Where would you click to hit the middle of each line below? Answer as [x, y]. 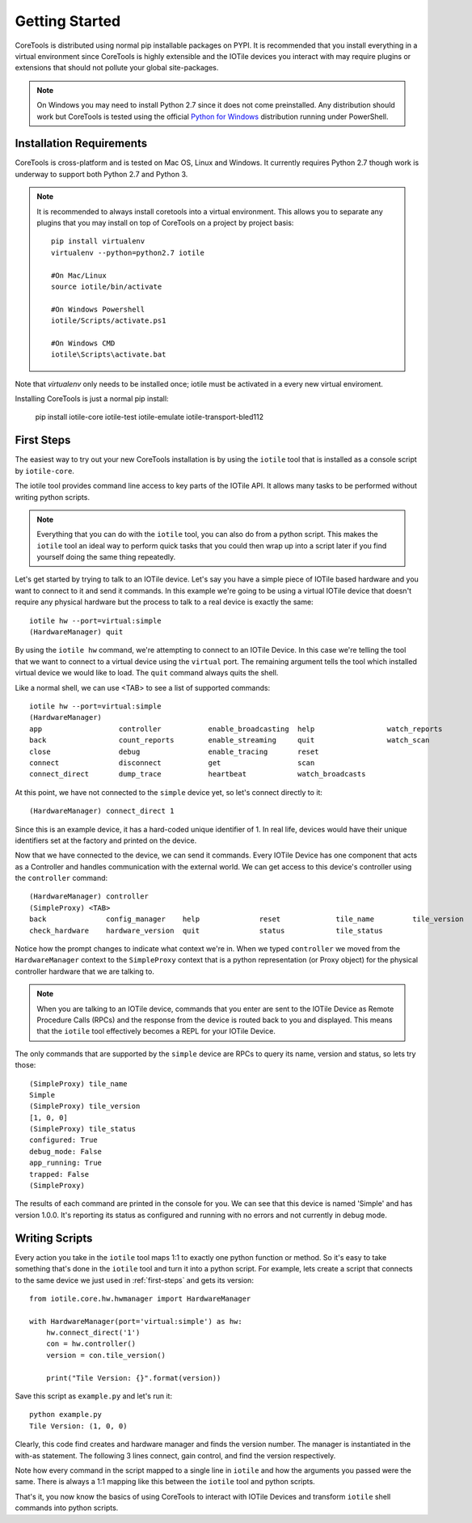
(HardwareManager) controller [89, 897]
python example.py [66, 1415]
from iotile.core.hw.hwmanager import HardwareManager [140, 1299]
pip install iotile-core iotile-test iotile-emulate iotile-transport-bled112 [150, 417]
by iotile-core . [44, 471]
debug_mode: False [66, 1151]
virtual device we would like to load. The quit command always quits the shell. [147, 673]
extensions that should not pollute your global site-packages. [117, 68]
